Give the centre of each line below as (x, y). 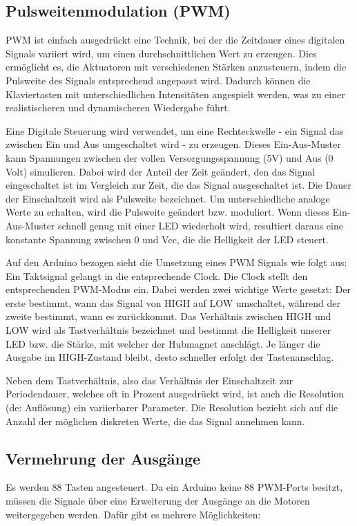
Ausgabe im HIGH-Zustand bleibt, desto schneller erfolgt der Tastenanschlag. (170, 357)
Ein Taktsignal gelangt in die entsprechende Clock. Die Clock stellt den (157, 275)
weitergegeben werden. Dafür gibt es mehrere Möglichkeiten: (133, 514)
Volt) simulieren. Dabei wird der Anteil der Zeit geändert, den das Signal (161, 171)
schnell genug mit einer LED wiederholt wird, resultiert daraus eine (201, 225)
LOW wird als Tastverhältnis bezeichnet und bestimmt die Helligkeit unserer (168, 330)
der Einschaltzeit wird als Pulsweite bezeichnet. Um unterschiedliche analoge (168, 198)
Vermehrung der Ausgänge (103, 458)
